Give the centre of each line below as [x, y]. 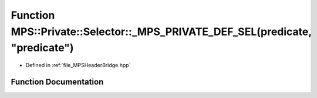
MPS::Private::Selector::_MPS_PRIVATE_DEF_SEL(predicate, [161, 32]
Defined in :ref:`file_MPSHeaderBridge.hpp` [78, 65]
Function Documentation [57, 82]
